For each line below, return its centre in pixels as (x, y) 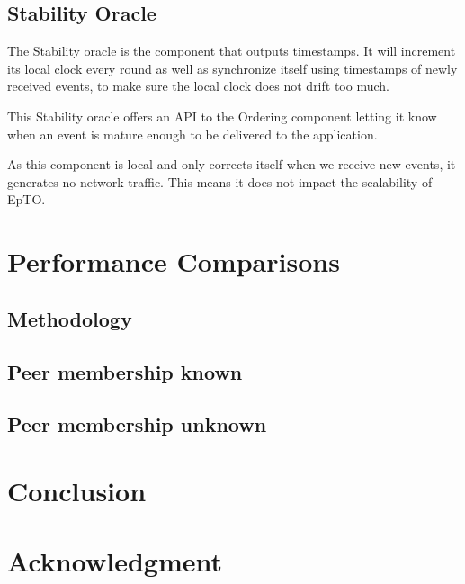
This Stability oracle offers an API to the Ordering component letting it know (222, 116)
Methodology (70, 318)
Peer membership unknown (137, 424)
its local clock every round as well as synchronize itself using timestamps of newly (232, 68)
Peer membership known (125, 371)
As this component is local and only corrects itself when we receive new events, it (232, 164)
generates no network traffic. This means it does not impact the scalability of (220, 181)
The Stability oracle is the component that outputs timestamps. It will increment (232, 51)
